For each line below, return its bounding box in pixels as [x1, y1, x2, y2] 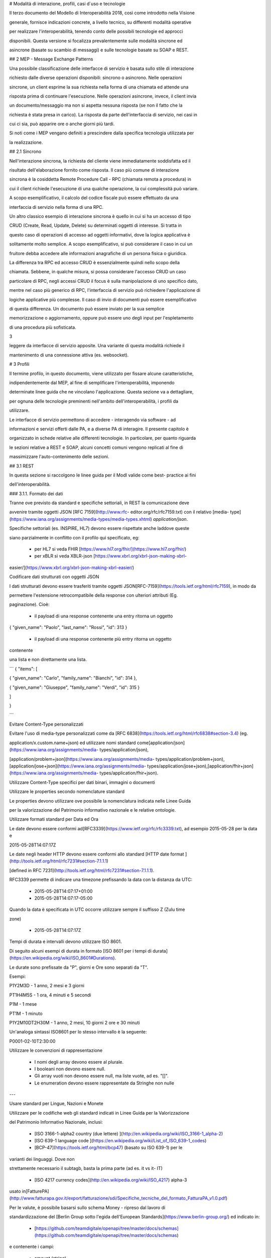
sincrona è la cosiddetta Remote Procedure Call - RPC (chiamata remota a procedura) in [9, 176, 192, 182]
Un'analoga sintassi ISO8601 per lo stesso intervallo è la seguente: [9, 1029, 148, 1035]
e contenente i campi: [9, 1243, 55, 1250]
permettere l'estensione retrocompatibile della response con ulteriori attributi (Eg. [9, 592, 178, 598]
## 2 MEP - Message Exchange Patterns [9, 56, 93, 62]
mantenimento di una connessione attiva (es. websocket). [9, 352, 129, 358]
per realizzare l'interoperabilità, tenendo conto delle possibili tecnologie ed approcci [9, 28, 183, 35]
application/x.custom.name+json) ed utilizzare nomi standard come [9, 740, 149, 746]
